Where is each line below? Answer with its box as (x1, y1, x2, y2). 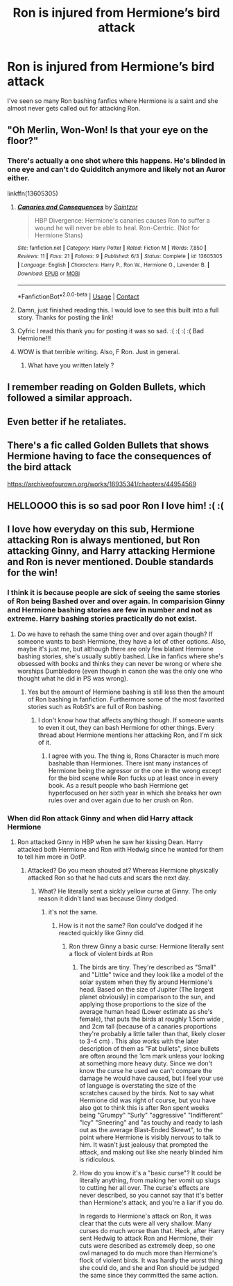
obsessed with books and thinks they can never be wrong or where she (17, 659, 222, 667)
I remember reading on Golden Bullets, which (7, 381, 206, 393)
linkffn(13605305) (7, 189, 58, 198)
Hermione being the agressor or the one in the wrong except (48, 766, 222, 775)
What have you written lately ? (27, 360, 114, 370)
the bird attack (7, 461, 71, 473)
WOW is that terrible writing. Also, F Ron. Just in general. (17, 347, 180, 356)
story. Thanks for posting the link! (17, 313, 114, 321)
